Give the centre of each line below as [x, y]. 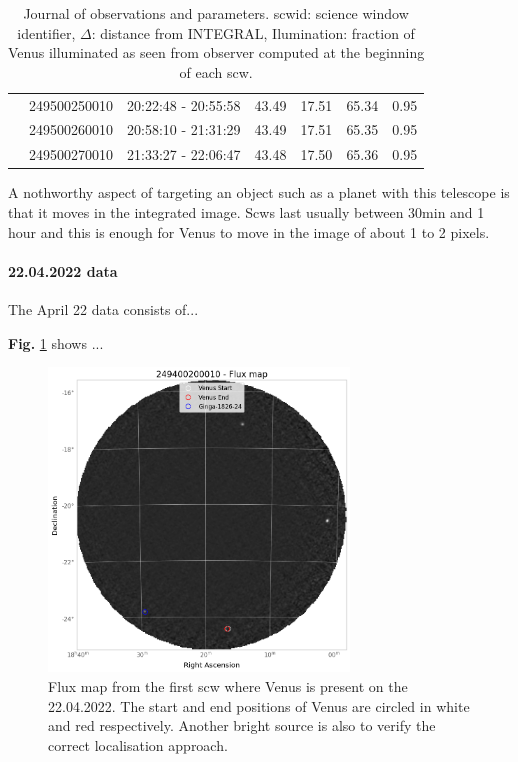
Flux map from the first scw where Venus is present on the [228, 685]
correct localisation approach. [138, 744]
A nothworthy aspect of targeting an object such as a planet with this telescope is [259, 192]
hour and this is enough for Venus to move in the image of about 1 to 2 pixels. [249, 231]
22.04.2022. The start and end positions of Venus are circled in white [259, 705]
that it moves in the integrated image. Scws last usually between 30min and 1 [246, 212]
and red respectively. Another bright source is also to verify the [242, 725]
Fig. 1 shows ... [56, 342]
